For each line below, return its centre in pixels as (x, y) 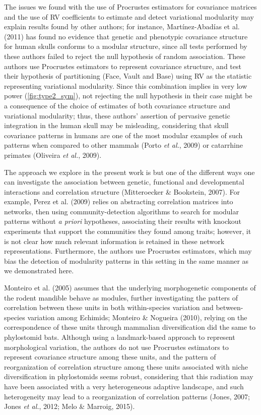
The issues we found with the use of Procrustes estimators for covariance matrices (130, 7)
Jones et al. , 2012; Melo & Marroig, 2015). (70, 406)
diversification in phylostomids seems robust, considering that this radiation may (129, 376)
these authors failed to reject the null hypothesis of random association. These (125, 56)
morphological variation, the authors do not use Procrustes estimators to (116, 347)
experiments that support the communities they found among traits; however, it (128, 231)
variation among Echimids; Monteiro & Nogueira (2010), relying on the (137, 317)
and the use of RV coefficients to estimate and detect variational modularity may (129, 16)
